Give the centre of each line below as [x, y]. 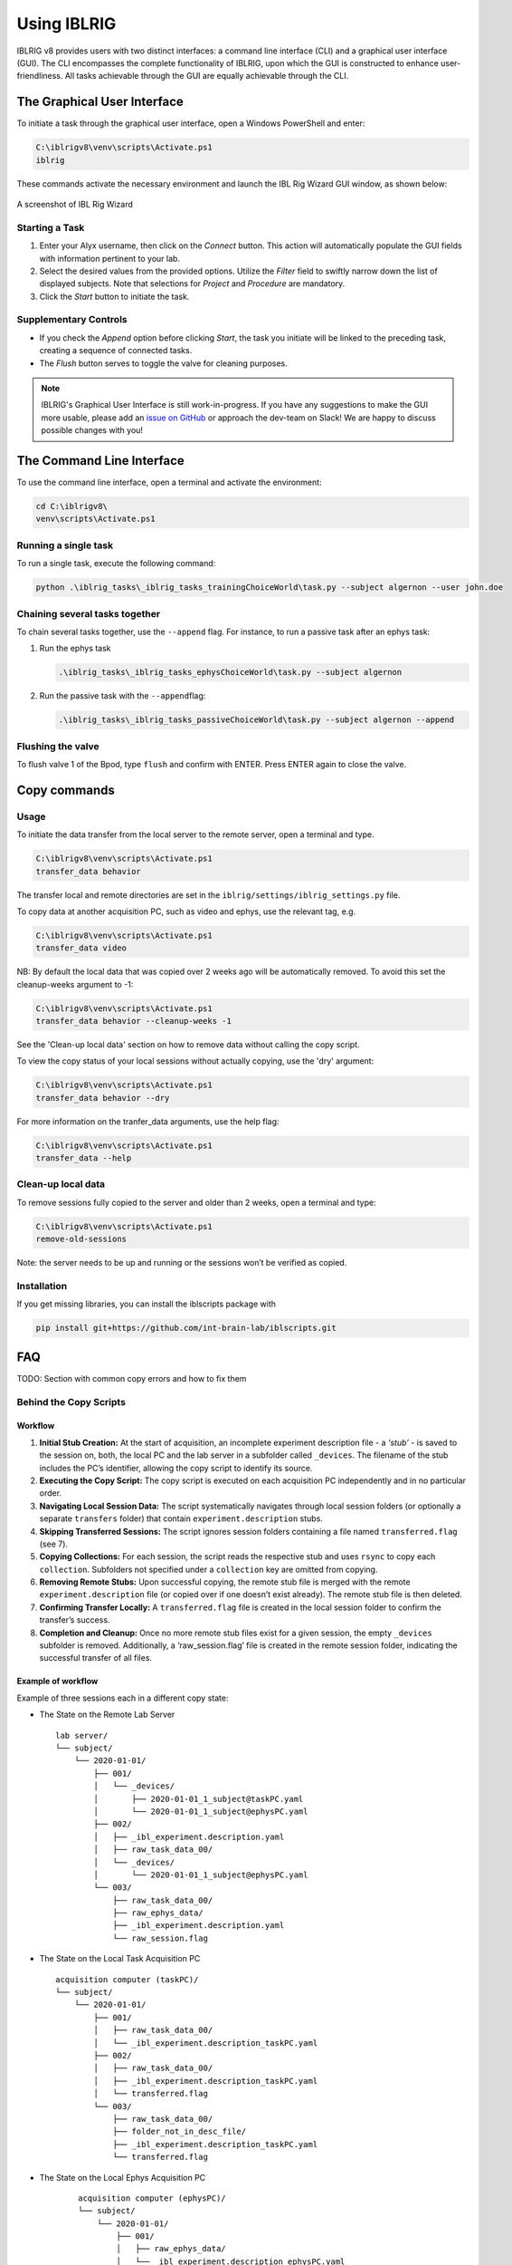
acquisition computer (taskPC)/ [127, 1979]
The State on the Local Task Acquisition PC [120, 1959]
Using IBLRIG [66, 24]
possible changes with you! [92, 430]
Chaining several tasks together [89, 613]
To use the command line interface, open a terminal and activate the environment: [169, 482]
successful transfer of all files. [96, 1658]
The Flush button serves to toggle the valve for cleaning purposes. [164, 363]
